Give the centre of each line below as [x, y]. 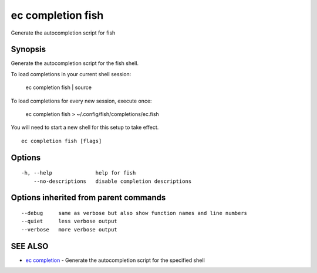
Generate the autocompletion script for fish [63, 33]
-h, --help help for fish [79, 173]
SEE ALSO [30, 246]
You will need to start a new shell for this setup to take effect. [85, 127]
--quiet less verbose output [69, 221]
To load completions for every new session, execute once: [81, 101]
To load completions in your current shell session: [71, 74]
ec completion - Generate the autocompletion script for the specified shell [115, 260]
